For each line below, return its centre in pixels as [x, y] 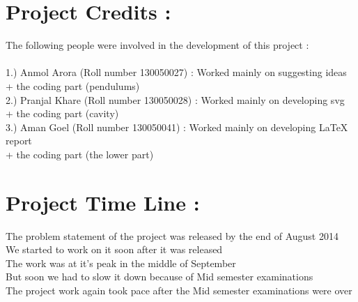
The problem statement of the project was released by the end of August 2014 [172, 235]
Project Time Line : [103, 202]
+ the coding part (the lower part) [80, 154]
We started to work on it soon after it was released [114, 249]
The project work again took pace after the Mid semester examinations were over [179, 290]
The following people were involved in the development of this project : [157, 45]
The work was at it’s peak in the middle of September [121, 263]
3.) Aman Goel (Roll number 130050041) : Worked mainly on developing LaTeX [177, 127]
